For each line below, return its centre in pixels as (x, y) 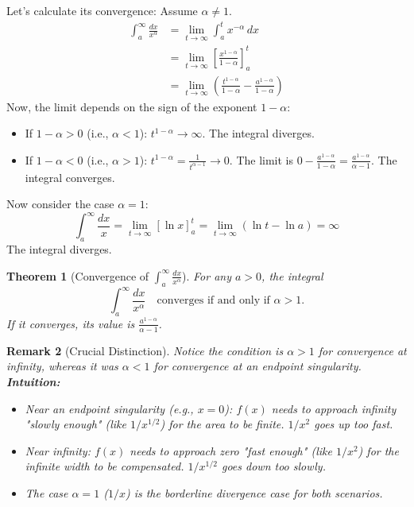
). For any (207, 275)
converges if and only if (213, 301)
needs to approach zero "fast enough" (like (231, 450)
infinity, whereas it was (62, 366)
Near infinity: (58, 450)
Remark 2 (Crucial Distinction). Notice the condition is (145, 350)
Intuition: (33, 381)
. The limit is (261, 159)
